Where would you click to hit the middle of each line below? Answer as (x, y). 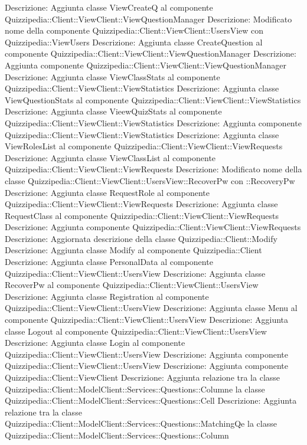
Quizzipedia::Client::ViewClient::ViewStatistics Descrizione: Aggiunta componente (153, 122)
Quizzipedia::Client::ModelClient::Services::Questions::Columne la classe (135, 389)
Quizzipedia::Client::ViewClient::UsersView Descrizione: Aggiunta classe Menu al (151, 308)
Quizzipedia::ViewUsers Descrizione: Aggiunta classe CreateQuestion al (134, 42)
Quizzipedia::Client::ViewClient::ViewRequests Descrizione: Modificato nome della (153, 169)
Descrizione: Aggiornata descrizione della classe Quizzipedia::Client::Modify (141, 238)
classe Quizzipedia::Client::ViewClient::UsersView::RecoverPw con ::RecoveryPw (150, 180)
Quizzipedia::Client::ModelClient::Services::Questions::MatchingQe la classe (141, 423)
